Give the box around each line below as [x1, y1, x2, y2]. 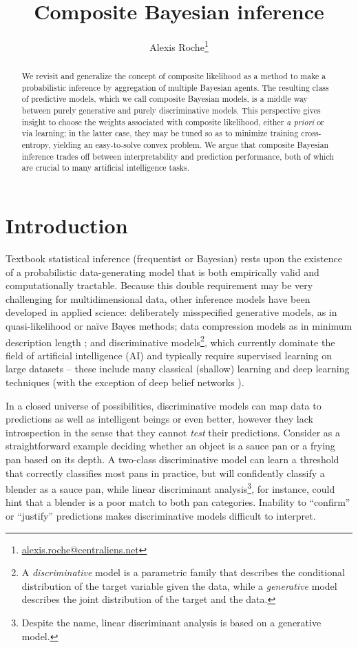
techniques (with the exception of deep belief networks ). [6, 375, 244, 390]
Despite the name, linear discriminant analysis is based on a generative [21, 615, 322, 629]
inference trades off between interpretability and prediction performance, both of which [21, 150, 334, 162]
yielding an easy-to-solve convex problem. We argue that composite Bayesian [53, 139, 329, 151]
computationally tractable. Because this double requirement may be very [6, 278, 313, 293]
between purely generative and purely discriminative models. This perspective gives [21, 105, 321, 116]
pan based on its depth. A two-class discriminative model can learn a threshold [6, 452, 339, 466]
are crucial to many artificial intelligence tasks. [21, 162, 190, 173]
